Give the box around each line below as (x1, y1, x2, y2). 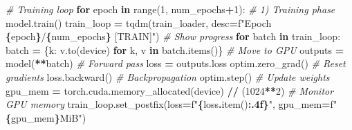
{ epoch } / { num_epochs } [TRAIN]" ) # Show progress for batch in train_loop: (6, 29, 341, 44)
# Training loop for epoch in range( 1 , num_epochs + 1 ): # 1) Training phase (6, 2, 335, 16)
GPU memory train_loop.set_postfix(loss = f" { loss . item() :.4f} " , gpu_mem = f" (6, 97, 337, 111)
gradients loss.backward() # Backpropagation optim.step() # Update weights (6, 69, 330, 84)
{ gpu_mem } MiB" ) (6, 110, 86, 124)
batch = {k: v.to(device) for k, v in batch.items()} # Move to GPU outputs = (6, 42, 344, 57)
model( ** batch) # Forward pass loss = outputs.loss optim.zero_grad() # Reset (6, 56, 346, 71)
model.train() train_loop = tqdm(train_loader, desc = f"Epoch (6, 15, 272, 30)
